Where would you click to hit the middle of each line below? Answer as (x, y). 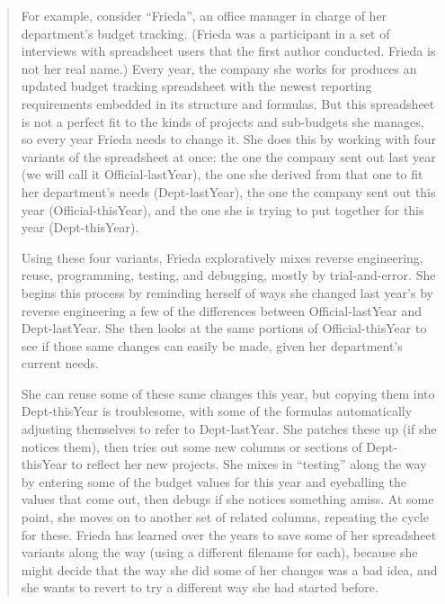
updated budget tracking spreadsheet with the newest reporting (196, 86)
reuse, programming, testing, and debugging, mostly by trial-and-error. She (228, 275)
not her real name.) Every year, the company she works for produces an (219, 68)
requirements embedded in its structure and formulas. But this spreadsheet (228, 103)
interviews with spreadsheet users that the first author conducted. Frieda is (228, 51)
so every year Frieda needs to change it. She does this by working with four (228, 139)
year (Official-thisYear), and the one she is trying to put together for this (222, 209)
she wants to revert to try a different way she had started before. (200, 587)
